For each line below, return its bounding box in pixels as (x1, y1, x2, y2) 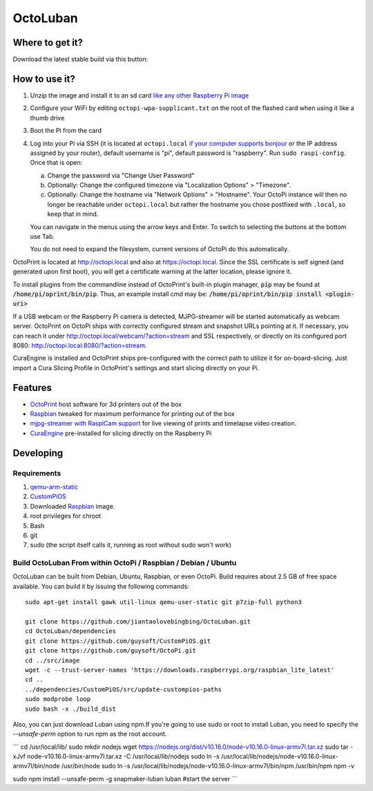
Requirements (12, 468, 61, 478)
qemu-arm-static (30, 482, 79, 491)
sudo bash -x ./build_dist (25, 704, 117, 713)
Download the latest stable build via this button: (12, 55, 149, 64)
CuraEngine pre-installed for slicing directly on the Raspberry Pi (30, 429, 212, 437)
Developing (12, 447, 64, 459)
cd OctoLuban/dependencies (25, 627, 117, 635)
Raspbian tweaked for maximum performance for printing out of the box (30, 410, 235, 418)
